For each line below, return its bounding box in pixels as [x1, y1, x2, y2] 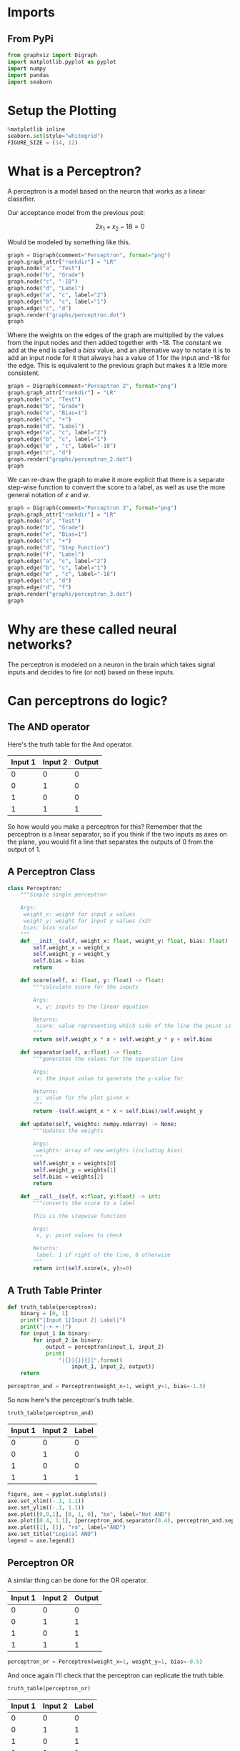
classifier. [7, 194, 36, 203]
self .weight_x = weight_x [33, 944, 111, 951]
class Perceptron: [7, 884, 62, 892]
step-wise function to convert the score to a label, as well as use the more [7, 483, 226, 492]
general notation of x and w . [7, 490, 91, 499]
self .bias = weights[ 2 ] [33, 1173, 104, 1181]
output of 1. [7, 844, 41, 854]
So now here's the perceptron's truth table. [7, 1396, 134, 1405]
